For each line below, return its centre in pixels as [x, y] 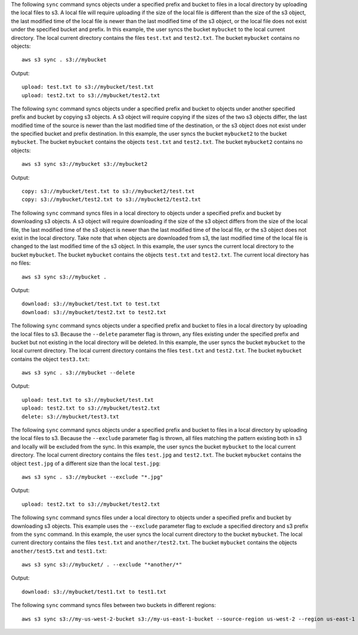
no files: [21, 263]
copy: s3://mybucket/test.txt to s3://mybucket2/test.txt [108, 191]
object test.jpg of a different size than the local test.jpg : [86, 463]
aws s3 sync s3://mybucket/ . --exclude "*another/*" [102, 565]
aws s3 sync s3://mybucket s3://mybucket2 [85, 164]
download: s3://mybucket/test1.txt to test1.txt [94, 591]
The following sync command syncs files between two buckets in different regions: [113, 605]
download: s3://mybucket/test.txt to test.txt [91, 304]
